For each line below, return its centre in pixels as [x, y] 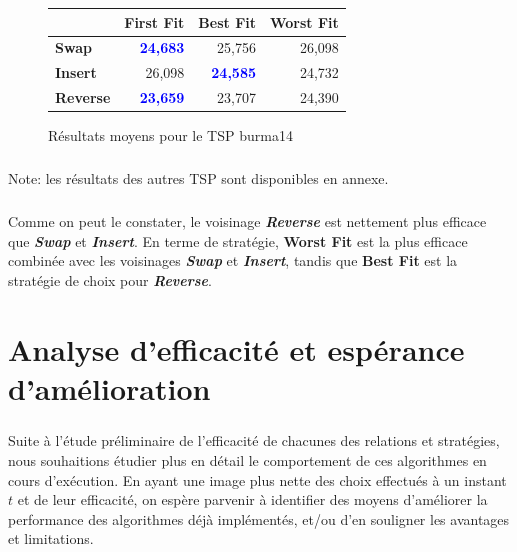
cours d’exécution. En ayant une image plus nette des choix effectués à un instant [257, 479]
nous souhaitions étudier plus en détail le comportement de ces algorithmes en [247, 459]
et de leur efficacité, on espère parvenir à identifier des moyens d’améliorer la [252, 499]
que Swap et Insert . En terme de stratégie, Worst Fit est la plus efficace [238, 240]
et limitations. [51, 538]
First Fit [154, 21]
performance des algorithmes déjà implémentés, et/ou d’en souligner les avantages [259, 518]
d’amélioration [109, 387]
